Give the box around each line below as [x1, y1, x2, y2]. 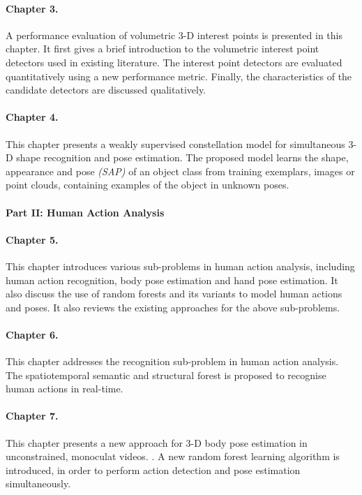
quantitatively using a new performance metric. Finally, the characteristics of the [6, 68, 352, 83]
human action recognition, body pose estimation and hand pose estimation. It [6, 272, 338, 287]
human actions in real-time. [6, 381, 123, 396]
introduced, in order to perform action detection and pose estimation [6, 462, 301, 477]
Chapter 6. [6, 327, 59, 341]
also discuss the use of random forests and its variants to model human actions [6, 286, 342, 301]
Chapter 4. [6, 110, 59, 124]
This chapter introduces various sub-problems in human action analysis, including [6, 258, 355, 273]
